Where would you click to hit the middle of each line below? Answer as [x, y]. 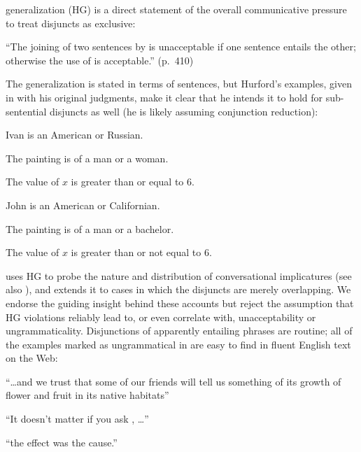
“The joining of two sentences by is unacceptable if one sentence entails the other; [181, 47]
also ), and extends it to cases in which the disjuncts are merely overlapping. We [178, 289]
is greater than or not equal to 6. [141, 252]
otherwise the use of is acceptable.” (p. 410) [100, 60]
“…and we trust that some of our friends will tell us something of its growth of [174, 381]
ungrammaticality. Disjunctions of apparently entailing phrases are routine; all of [179, 331]
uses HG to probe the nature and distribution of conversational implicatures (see [179, 275]
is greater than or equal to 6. [133, 182]
